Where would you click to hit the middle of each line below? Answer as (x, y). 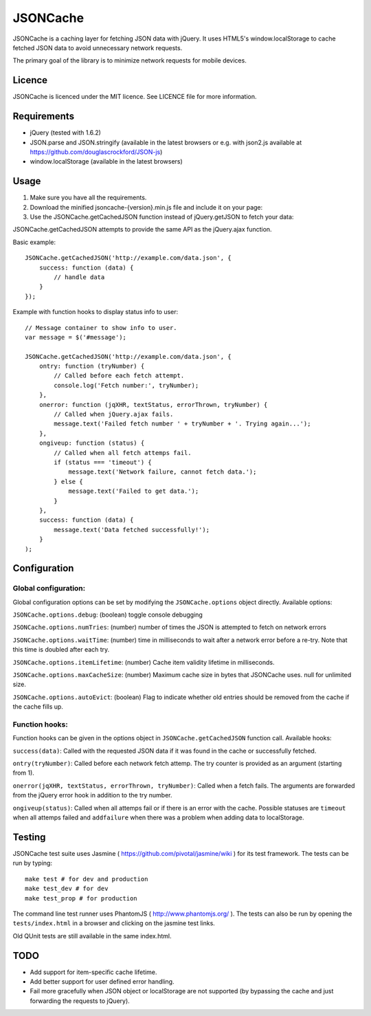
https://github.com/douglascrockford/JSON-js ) (96, 152)
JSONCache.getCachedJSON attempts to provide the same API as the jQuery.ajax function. (142, 230)
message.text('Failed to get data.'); (134, 491)
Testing (29, 837)
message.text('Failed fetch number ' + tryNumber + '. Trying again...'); (182, 424)
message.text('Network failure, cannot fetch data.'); (162, 472)
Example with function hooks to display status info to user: (95, 312)
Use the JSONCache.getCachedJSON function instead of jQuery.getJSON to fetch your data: (162, 217)
